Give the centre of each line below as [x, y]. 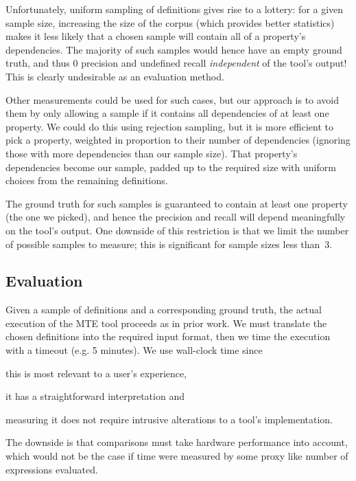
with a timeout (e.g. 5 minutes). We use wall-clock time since [134, 350]
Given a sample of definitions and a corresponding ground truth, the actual [164, 310]
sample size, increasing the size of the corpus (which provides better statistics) [170, 22]
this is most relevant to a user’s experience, [96, 373]
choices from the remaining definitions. [87, 180]
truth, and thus [38, 63]
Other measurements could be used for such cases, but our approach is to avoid [173, 99]
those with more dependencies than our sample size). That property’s [152, 153]
